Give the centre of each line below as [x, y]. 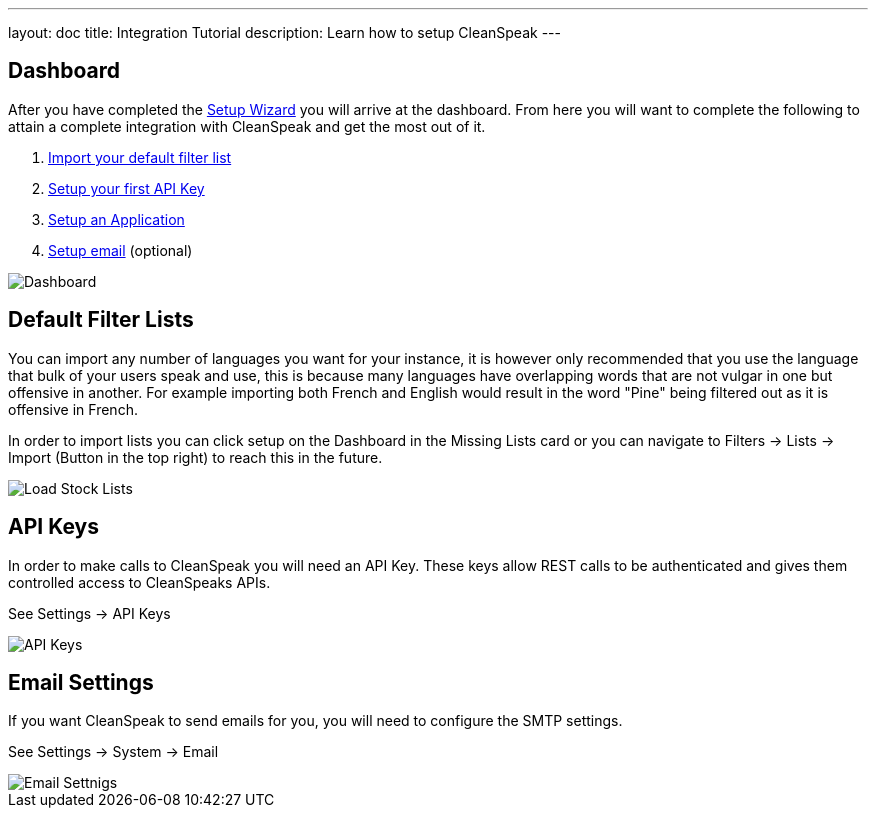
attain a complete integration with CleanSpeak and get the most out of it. [247, 126]
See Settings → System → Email [113, 752]
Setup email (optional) [120, 250]
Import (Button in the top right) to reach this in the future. [195, 457]
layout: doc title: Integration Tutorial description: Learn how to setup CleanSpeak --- [284, 32]
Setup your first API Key [126, 188]
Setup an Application [116, 219]
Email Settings [81, 682]
